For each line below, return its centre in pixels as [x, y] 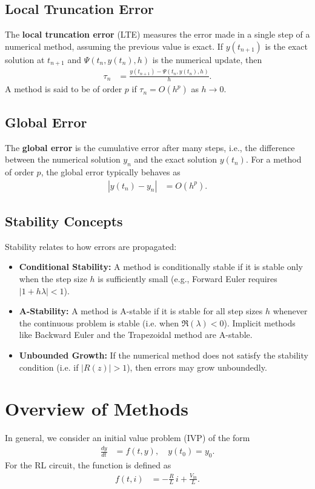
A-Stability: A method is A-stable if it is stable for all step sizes [141, 311]
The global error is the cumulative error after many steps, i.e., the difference [150, 147]
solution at [25, 59]
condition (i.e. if [49, 367]
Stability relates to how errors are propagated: [91, 246]
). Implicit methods [260, 322]
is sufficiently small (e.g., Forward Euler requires [187, 279]
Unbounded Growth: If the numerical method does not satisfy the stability [164, 355]
